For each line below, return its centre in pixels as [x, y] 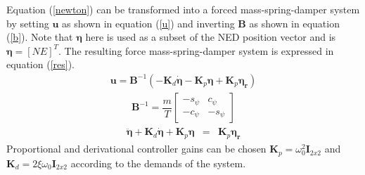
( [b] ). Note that [40, 37]
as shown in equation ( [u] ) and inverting [148, 23]
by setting [28, 23]
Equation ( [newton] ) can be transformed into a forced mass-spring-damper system [183, 9]
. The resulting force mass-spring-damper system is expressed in [196, 50]
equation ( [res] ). [40, 64]
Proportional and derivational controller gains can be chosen [136, 149]
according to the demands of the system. [158, 163]
